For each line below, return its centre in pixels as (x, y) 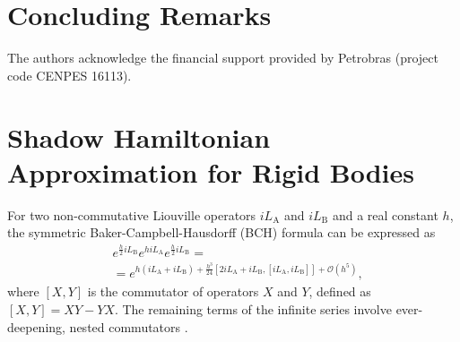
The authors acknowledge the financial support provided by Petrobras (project (223, 58)
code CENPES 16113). (69, 75)
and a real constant (385, 214)
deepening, (36, 326)
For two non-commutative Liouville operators (132, 214)
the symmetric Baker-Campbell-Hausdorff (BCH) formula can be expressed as (221, 232)
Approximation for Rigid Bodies (211, 171)
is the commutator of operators (173, 291)
